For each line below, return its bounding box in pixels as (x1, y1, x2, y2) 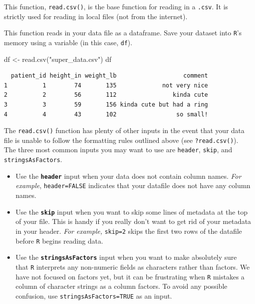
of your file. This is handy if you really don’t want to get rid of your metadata (15, 216, 251, 226)
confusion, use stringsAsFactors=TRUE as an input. (15, 290, 172, 301)
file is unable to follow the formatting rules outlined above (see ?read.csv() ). (4, 135, 238, 145)
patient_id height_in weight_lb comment (11, 72, 208, 80)
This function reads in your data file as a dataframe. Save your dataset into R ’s (4, 28, 242, 38)
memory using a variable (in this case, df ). (4, 37, 133, 47)
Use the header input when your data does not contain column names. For (15, 170, 241, 181)
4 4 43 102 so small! (4, 111, 208, 118)
